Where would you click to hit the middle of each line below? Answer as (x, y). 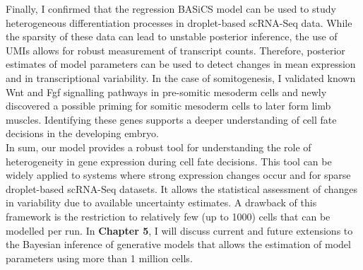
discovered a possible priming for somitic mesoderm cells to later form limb (168, 106)
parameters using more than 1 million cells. (99, 258)
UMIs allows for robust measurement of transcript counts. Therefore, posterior (175, 50)
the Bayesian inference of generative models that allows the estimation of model (178, 244)
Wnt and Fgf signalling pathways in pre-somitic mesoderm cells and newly (166, 92)
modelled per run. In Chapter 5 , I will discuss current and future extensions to (179, 230)
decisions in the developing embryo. (82, 133)
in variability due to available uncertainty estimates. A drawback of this (161, 202)
